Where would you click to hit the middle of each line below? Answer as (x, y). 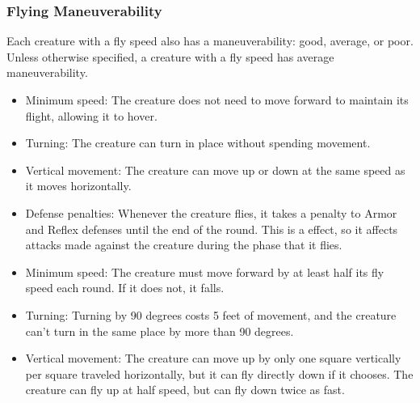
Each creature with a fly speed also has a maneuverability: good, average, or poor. (210, 41)
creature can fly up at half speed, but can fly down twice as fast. (185, 390)
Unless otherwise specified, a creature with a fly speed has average (170, 56)
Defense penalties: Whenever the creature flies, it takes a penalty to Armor (211, 212)
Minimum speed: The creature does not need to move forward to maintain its (217, 100)
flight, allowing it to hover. (91, 115)
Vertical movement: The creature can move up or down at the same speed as (215, 170)
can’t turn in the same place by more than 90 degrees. (160, 331)
